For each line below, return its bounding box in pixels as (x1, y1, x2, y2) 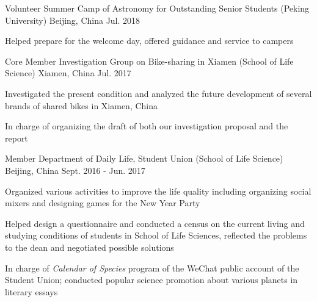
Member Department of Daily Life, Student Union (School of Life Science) (5, 152, 283, 165)
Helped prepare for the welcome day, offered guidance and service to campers (5, 34, 294, 47)
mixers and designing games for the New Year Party (5, 196, 200, 209)
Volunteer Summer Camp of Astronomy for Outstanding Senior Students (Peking (5, 2, 310, 14)
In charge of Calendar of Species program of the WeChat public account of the (5, 261, 299, 274)
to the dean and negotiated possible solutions (5, 240, 174, 253)
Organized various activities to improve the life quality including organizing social (5, 184, 312, 197)
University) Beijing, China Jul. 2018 (5, 13, 140, 26)
